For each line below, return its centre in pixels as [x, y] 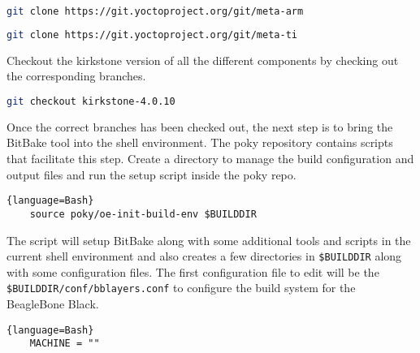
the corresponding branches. [76, 76]
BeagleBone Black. [53, 303]
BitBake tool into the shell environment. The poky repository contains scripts [200, 142]
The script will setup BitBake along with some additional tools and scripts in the [209, 240]
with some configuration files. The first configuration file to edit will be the [193, 271]
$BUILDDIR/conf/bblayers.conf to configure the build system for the [181, 288]
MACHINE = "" [65, 344]
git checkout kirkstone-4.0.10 [91, 101]
